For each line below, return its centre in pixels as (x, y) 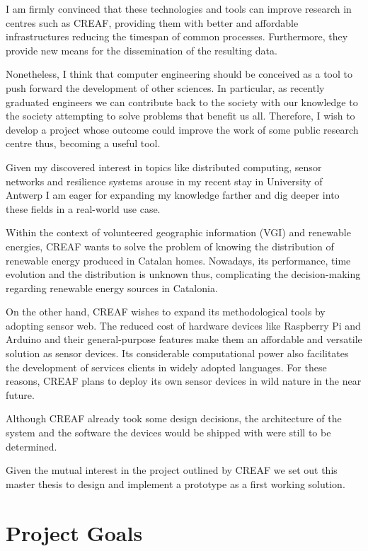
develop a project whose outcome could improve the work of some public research (182, 129)
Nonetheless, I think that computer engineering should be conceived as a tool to (179, 74)
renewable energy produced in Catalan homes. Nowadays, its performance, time (178, 260)
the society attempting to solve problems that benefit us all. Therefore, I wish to (180, 116)
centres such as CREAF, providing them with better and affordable (152, 22)
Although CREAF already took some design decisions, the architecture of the (174, 418)
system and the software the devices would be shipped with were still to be (168, 433)
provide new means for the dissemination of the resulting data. (142, 50)
